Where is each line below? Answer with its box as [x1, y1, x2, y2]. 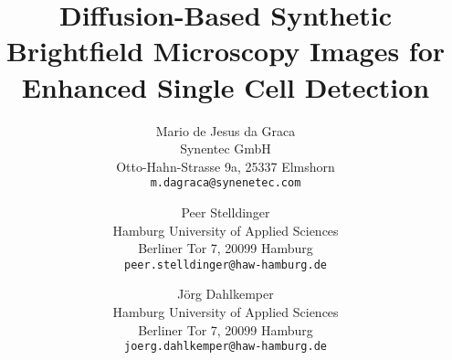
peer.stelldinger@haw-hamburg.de [124, 258, 327, 271]
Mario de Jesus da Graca [155, 121, 296, 140]
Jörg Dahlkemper [177, 284, 274, 303]
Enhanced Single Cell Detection [21, 68, 430, 105]
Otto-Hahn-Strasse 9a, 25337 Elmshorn [116, 156, 335, 175]
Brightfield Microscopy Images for [5, 32, 446, 69]
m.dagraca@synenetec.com [150, 176, 301, 190]
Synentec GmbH [180, 139, 271, 158]
